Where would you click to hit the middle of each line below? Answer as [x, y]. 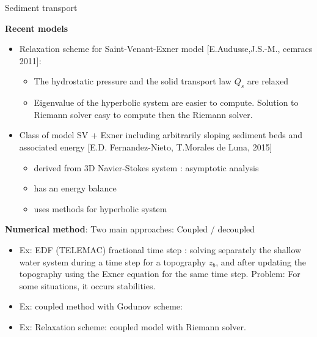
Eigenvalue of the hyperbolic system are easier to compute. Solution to [166, 102]
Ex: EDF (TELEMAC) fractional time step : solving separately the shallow [160, 249]
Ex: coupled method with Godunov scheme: [101, 306]
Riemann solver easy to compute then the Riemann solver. [143, 114]
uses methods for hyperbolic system [100, 208]
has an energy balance [75, 188]
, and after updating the [261, 261]
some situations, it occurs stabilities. [87, 285]
